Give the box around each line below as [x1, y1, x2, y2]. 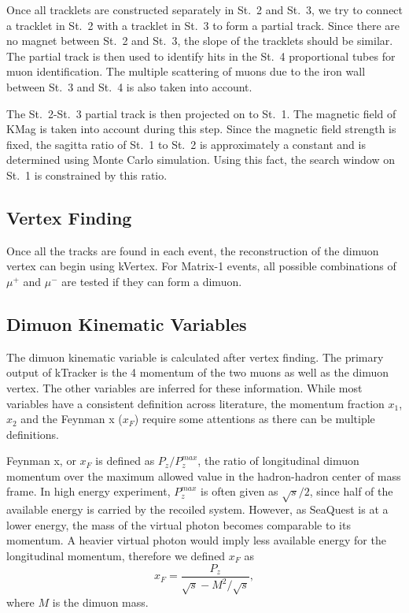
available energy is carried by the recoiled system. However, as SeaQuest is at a [6, 501, 389, 518]
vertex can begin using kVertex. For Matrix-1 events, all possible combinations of [6, 258, 396, 274]
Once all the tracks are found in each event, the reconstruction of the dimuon [6, 242, 379, 258]
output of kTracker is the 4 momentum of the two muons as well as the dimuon [6, 364, 389, 381]
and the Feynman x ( [20, 411, 123, 427]
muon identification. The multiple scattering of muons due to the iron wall [6, 63, 366, 80]
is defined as [95, 452, 155, 469]
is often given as [201, 483, 278, 500]
